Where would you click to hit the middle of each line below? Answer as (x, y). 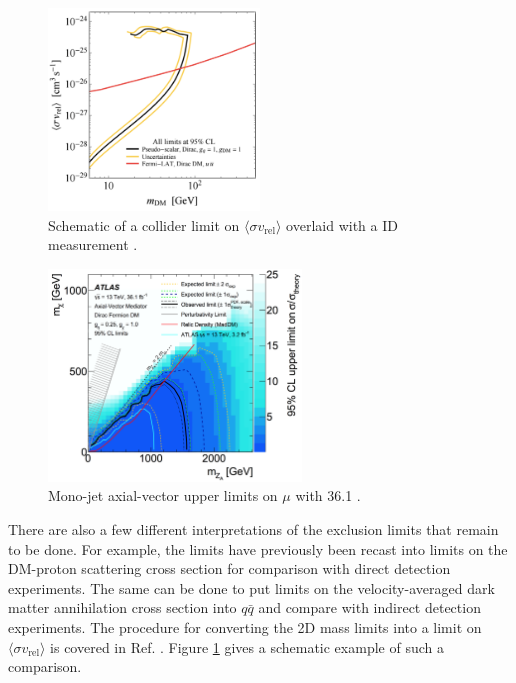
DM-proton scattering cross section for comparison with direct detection (229, 568)
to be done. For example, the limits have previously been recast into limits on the (258, 548)
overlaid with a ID (342, 224)
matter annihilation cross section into (122, 607)
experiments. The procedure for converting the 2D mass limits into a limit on (245, 626)
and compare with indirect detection (369, 607)
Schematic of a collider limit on (144, 224)
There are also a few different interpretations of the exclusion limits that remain (253, 528)
